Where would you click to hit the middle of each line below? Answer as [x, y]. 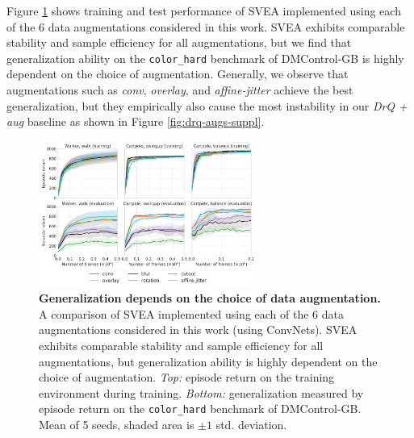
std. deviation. [251, 424]
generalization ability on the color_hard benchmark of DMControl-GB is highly [205, 58]
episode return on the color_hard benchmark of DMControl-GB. [200, 409]
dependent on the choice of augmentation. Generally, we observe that [178, 74]
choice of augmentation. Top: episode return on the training [187, 377]
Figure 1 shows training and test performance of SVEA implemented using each [204, 10]
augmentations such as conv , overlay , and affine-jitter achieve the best [180, 90]
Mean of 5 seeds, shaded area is [117, 424]
